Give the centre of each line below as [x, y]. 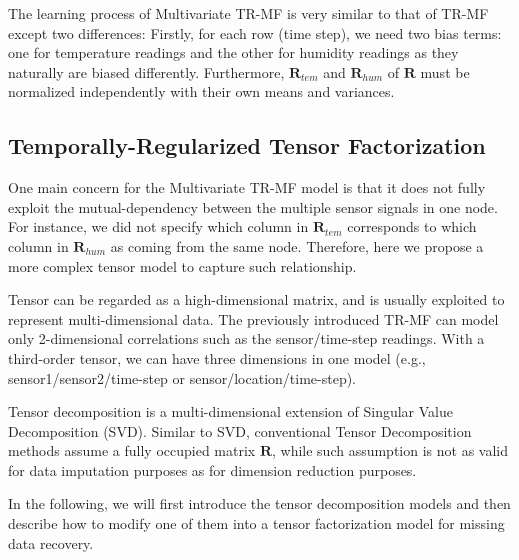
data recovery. [51, 542]
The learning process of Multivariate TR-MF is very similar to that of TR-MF [248, 13]
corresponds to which [412, 226]
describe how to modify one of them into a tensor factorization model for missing [256, 523]
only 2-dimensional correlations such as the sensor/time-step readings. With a [246, 338]
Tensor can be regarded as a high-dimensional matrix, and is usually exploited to [256, 299]
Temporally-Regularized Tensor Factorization [247, 145]
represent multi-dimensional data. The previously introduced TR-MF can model [253, 318]
